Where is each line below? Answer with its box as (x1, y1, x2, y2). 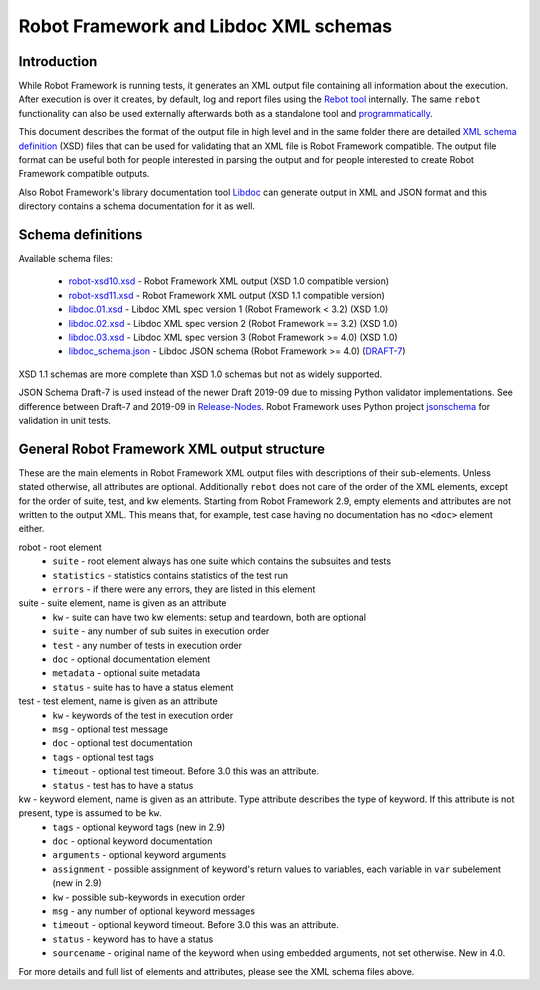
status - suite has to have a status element (52, 681, 234, 693)
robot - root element (18, 541, 102, 553)
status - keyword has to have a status (52, 933, 214, 945)
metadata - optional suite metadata (52, 667, 201, 679)
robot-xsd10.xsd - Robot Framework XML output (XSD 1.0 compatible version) (68, 275, 390, 287)
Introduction (18, 53, 98, 70)
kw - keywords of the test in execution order (52, 709, 234, 721)
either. (18, 523, 45, 535)
